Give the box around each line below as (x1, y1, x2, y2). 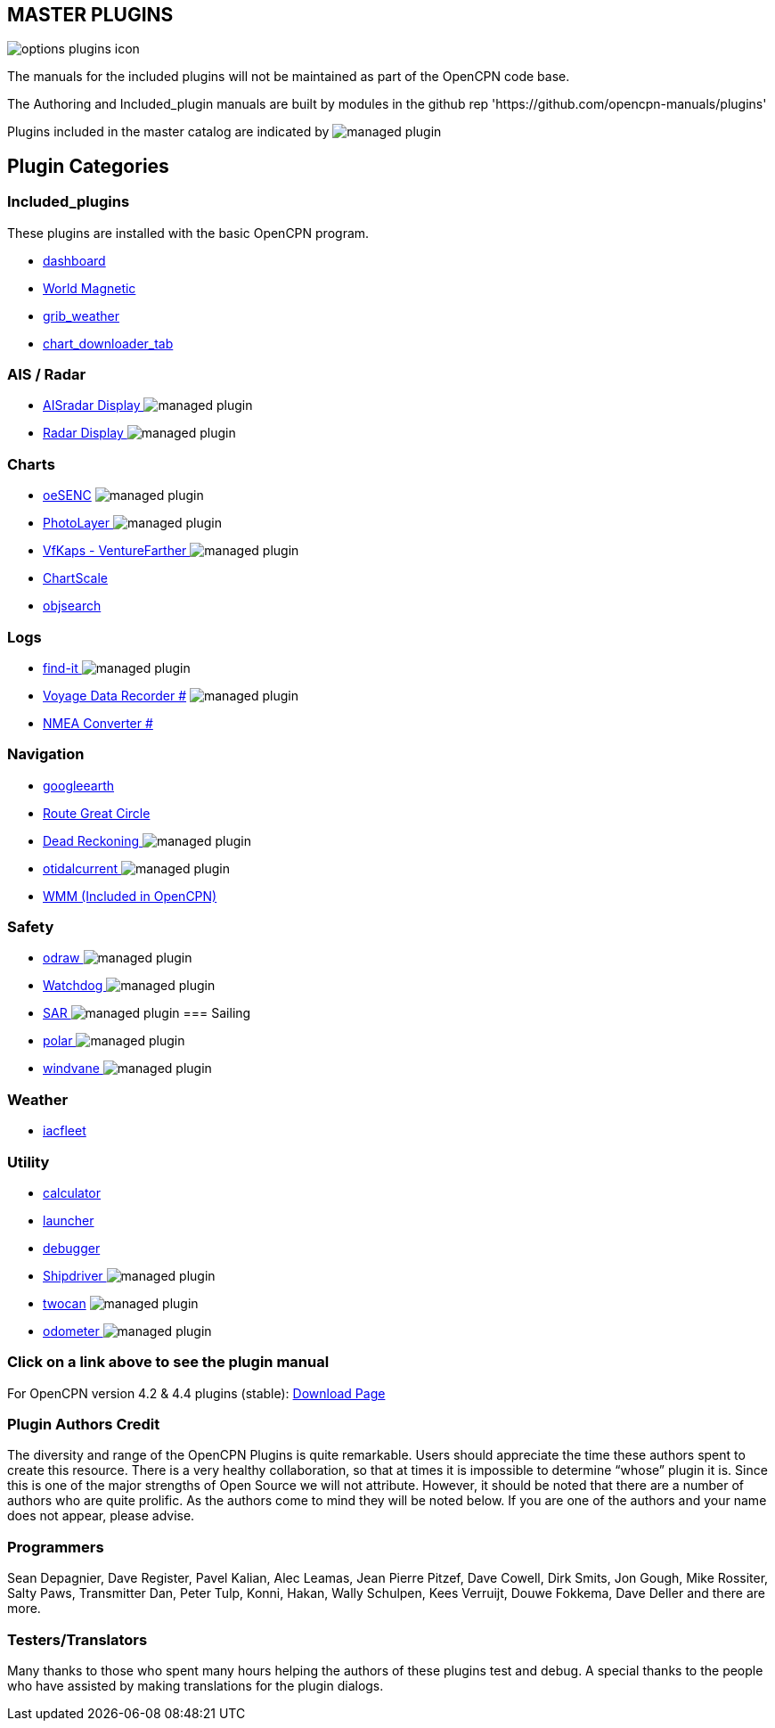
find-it (43, 659, 78, 676)
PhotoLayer (43, 515, 110, 531)
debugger (43, 1240, 101, 1256)
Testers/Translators (7, 1630, 148, 1649)
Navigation (7, 745, 85, 764)
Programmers (7, 1537, 104, 1556)
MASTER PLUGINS (7, 4, 174, 26)
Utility (7, 1152, 50, 1171)
